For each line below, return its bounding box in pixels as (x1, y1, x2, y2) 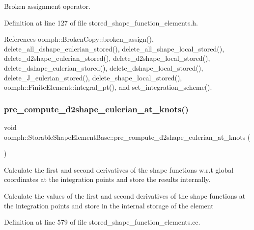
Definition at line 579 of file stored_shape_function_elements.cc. (4, 217, 200, 227)
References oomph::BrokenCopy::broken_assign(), (4, 34, 154, 44)
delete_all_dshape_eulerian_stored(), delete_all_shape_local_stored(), (4, 43, 225, 53)
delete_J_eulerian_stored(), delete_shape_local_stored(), (4, 72, 182, 82)
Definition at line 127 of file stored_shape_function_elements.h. (4, 17, 198, 27)
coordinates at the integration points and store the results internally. (4, 174, 211, 184)
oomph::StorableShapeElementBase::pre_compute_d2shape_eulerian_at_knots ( (4, 131, 251, 142)
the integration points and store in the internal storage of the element (4, 200, 214, 210)
